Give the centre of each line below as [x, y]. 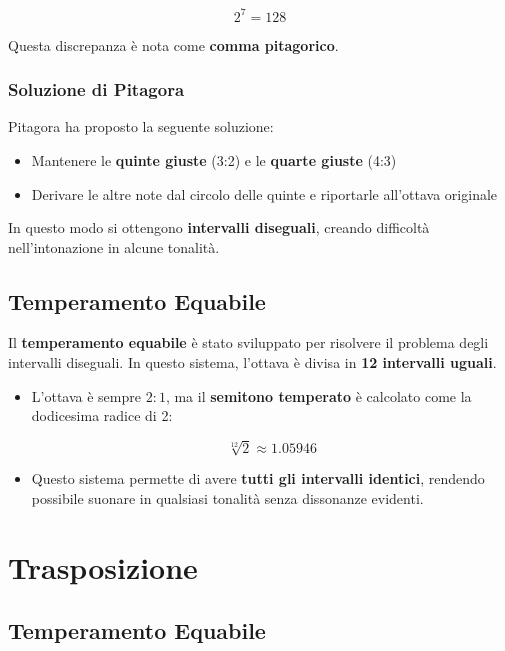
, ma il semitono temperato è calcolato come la [318, 395]
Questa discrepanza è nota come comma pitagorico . [173, 44]
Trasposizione [103, 566]
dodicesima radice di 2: [102, 415]
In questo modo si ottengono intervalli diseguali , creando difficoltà [219, 227]
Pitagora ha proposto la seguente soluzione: [141, 126]
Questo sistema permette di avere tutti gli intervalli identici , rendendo [258, 478]
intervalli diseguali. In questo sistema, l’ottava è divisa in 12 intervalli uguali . [252, 362]
